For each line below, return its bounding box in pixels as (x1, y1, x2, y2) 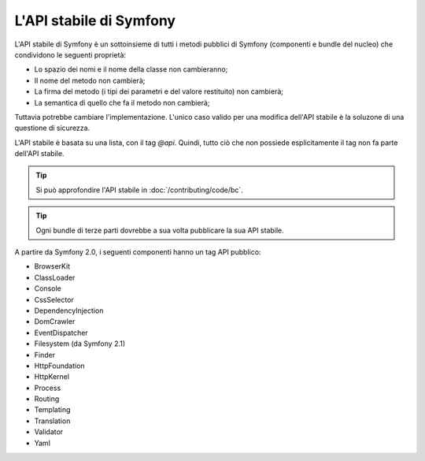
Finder (34, 350, 55, 359)
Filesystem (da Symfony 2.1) (34, 339, 126, 348)
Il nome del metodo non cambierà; (34, 76, 146, 85)
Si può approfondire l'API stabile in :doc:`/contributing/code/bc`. (35, 185, 243, 195)
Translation (34, 416, 71, 426)
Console (34, 284, 62, 293)
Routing (34, 394, 60, 403)
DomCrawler (34, 317, 76, 326)
